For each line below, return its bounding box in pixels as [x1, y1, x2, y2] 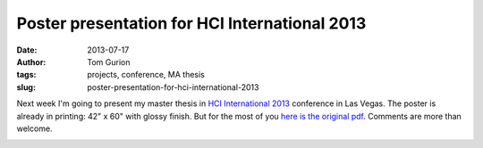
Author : [16, 56, 47, 67]
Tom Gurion [87, 56, 131, 67]
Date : [16, 45, 38, 55]
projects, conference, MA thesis [87, 70, 205, 80]
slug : [16, 81, 36, 93]
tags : [16, 70, 37, 80]
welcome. [16, 123, 53, 134]
